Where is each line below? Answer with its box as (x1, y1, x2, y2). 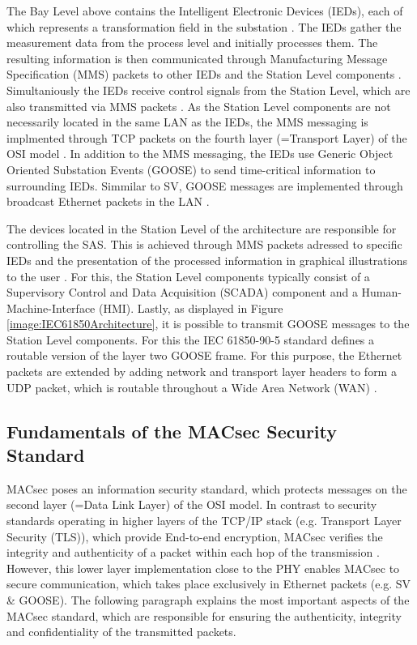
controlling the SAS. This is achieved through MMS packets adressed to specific (6, 236, 402, 253)
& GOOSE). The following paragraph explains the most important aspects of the (6, 592, 410, 608)
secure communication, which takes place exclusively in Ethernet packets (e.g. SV (6, 575, 411, 592)
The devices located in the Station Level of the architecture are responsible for (6, 220, 397, 237)
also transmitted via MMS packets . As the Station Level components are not (6, 97, 391, 114)
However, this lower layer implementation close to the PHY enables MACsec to (6, 559, 400, 576)
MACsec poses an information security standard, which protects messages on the (6, 480, 407, 497)
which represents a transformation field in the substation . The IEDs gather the (6, 18, 402, 35)
